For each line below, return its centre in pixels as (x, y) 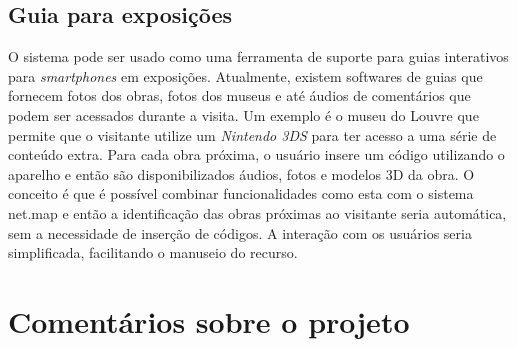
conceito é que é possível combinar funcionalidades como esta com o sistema (241, 193)
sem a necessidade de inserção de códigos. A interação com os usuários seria (240, 232)
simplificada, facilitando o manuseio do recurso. (153, 252)
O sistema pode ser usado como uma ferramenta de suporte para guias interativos (258, 56)
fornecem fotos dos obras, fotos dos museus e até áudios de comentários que (239, 95)
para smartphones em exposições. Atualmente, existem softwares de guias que (245, 75)
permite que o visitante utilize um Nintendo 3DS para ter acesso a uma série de (252, 134)
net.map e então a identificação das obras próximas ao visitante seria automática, (257, 212)
